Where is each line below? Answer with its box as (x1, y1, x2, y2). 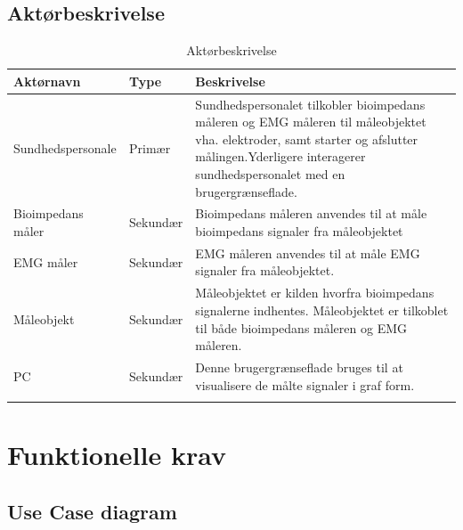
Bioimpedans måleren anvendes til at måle (195, 204, 427, 223)
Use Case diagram (7, 497, 177, 525)
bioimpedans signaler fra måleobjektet (195, 222, 403, 241)
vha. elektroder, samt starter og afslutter (195, 129, 418, 148)
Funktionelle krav (7, 436, 226, 473)
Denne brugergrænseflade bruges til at (195, 357, 403, 376)
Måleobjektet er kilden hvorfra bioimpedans (195, 283, 435, 302)
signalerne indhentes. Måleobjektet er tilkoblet (195, 300, 449, 319)
